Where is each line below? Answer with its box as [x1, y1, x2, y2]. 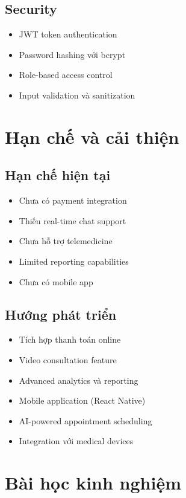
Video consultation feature [19, 353, 117, 366]
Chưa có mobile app [19, 275, 93, 288]
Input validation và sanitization [19, 88, 135, 101]
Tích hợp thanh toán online [19, 333, 121, 346]
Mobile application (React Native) [19, 394, 146, 407]
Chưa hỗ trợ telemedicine [19, 234, 113, 247]
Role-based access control [19, 68, 113, 81]
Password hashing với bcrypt [19, 48, 126, 60]
